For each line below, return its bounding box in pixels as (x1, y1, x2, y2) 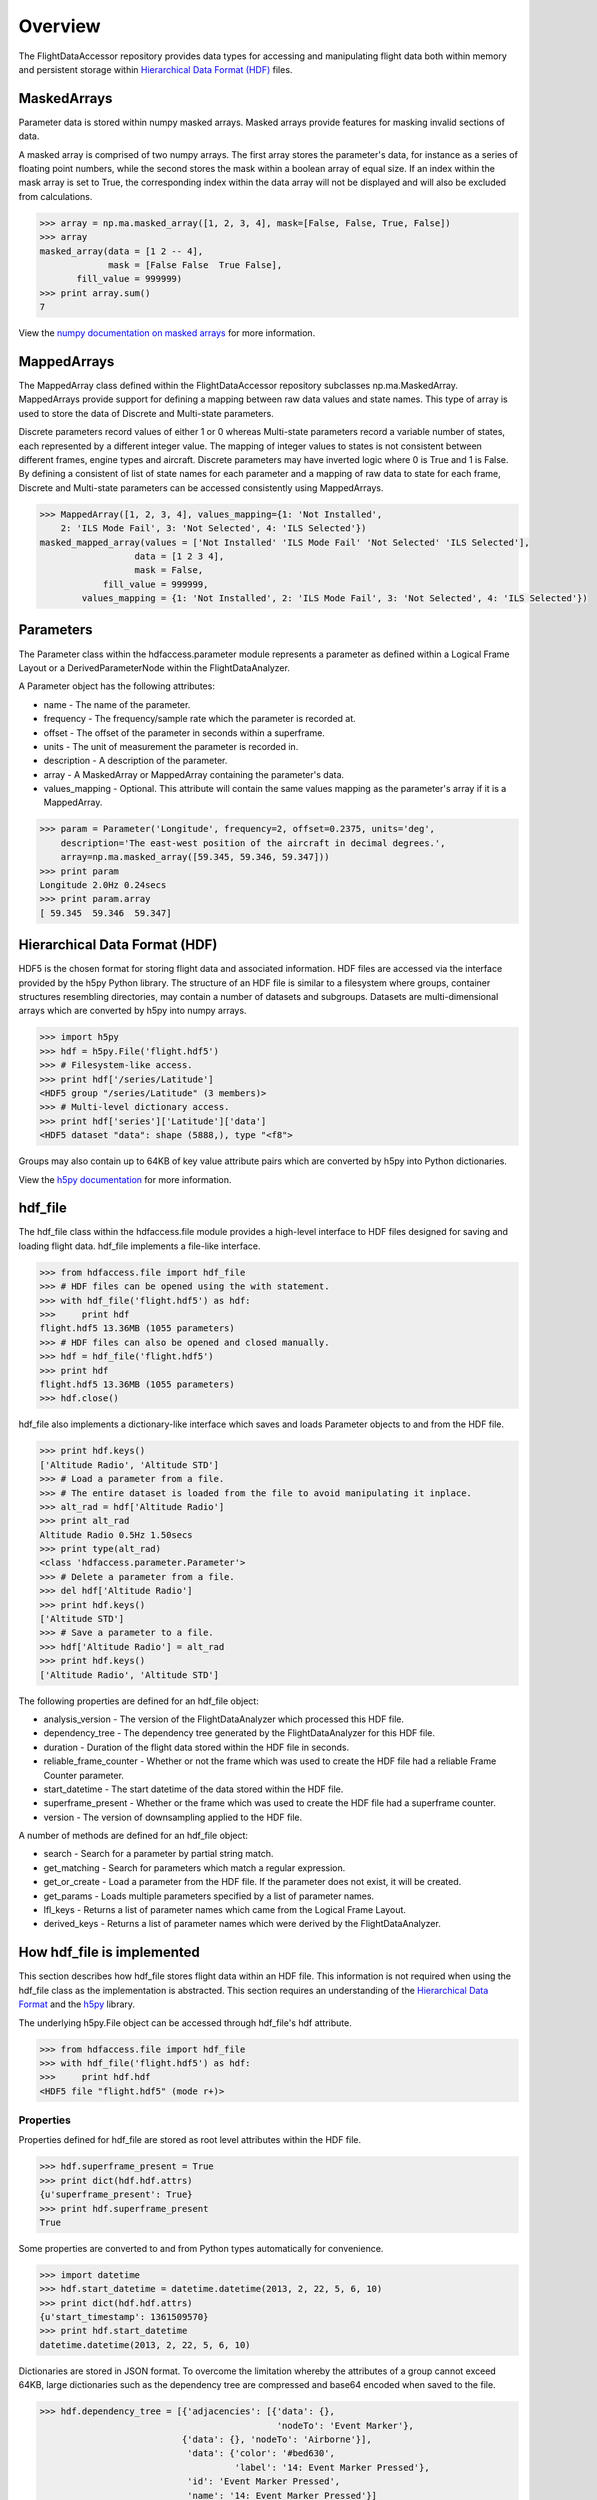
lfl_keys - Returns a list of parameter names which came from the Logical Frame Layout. (43, 1904, 407, 1916)
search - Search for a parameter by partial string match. (43, 1848, 274, 1860)
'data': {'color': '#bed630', (186, 2448, 335, 2459)
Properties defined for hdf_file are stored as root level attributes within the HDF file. (18, 2134, 362, 2146)
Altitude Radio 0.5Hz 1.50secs (39, 1529, 194, 1540)
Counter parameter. (43, 1769, 125, 1781)
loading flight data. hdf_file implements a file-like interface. (18, 1240, 261, 1252)
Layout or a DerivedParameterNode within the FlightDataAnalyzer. (18, 661, 290, 674)
